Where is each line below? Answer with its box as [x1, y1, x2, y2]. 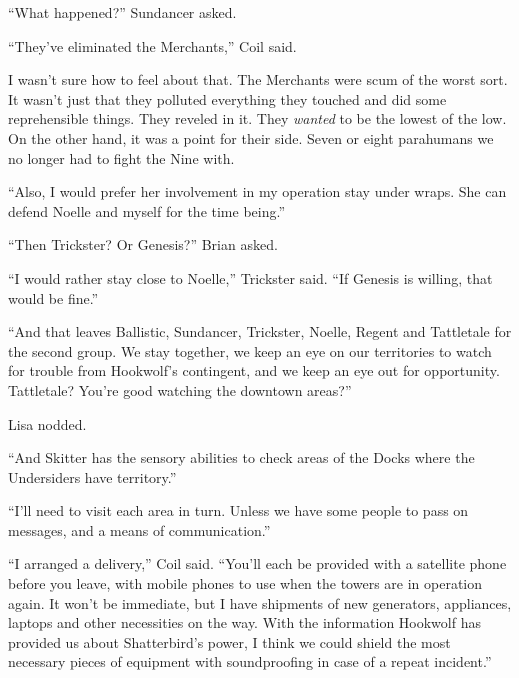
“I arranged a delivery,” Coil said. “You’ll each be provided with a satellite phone [8, 553, 507, 574]
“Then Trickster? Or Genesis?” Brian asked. [8, 234, 278, 255]
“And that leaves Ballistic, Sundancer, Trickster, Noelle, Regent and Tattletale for [8, 321, 512, 342]
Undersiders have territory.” [8, 466, 177, 487]
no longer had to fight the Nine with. [8, 147, 235, 168]
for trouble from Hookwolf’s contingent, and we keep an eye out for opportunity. [8, 360, 500, 381]
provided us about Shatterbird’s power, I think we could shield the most [8, 631, 451, 652]
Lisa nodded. [8, 413, 87, 434]
